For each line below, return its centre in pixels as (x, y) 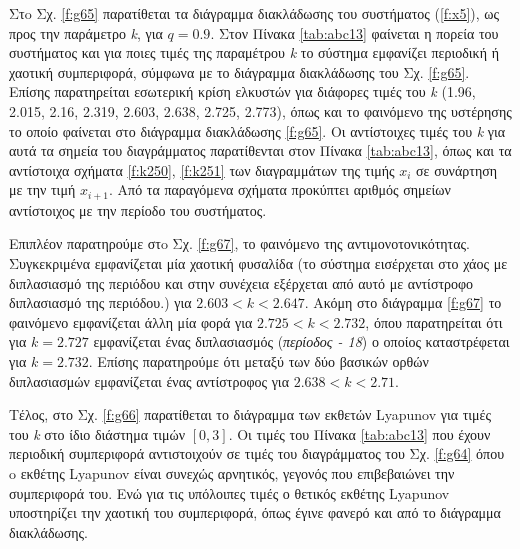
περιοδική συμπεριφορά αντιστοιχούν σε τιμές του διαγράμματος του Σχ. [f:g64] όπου (257, 453)
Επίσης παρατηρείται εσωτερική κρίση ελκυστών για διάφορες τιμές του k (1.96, (242, 91)
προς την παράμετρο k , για (86, 32)
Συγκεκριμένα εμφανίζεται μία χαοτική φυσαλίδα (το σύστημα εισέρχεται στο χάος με (258, 262)
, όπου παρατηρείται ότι (434, 321)
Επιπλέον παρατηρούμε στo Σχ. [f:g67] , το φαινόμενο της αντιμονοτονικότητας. (240, 243)
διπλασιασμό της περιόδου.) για (100, 302)
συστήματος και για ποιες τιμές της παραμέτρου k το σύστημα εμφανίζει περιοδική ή (254, 52)
